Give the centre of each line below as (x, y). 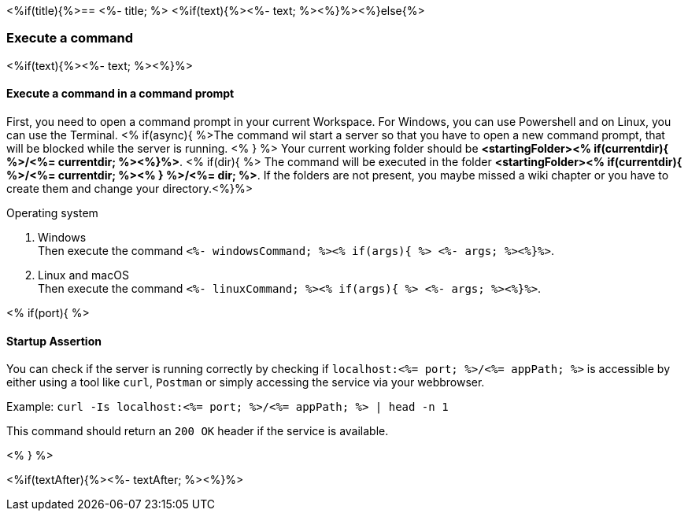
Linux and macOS (83, 275)
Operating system (52, 212)
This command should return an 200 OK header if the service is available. (198, 431)
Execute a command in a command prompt (120, 94)
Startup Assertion (54, 341)
